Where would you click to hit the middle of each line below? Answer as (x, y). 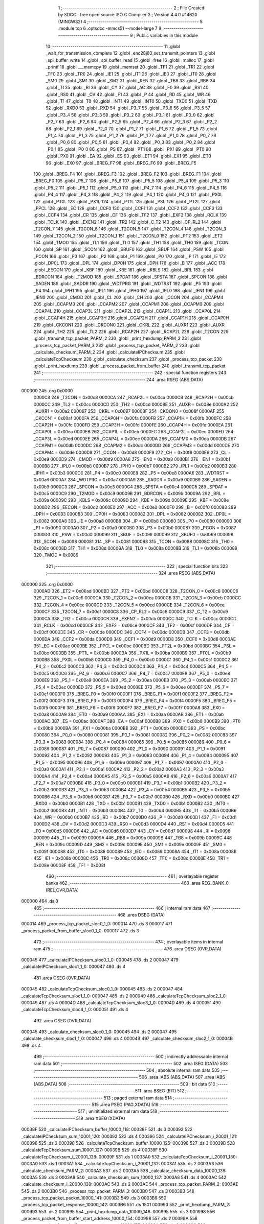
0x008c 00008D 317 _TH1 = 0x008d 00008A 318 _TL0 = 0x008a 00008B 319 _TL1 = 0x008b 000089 (135, 548)
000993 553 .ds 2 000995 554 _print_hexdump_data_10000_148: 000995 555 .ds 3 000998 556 (118, 1211)
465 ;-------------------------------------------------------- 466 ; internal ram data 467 (122, 908)
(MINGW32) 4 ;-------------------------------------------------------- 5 (130, 22)
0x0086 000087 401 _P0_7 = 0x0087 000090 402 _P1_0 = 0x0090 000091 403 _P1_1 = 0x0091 (129, 749)
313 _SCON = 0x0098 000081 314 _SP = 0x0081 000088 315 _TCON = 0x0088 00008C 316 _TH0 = (134, 541)
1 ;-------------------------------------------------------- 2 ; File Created (131, 8)
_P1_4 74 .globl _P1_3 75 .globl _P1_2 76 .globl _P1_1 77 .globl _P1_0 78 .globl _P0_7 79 (131, 136)
